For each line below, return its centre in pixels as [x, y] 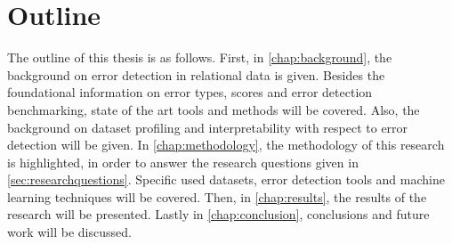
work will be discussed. [69, 232]
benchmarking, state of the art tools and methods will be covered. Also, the [214, 109]
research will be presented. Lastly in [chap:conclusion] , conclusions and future [218, 214]
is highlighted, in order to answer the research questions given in [183, 162]
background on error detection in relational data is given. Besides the [196, 74]
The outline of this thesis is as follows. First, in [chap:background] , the [200, 57]
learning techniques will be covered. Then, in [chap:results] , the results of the [217, 196]
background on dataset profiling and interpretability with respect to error [208, 127]
